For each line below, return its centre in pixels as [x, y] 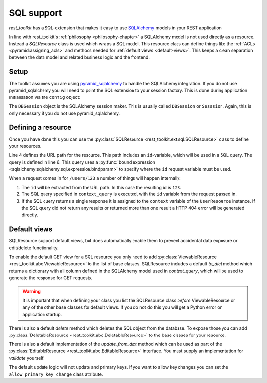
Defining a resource [40, 127]
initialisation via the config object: [45, 97]
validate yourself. [27, 358]
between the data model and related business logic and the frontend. [80, 57]
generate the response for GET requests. [51, 278]
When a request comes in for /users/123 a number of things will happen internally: [95, 178]
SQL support [36, 13]
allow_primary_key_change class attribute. [56, 374]
